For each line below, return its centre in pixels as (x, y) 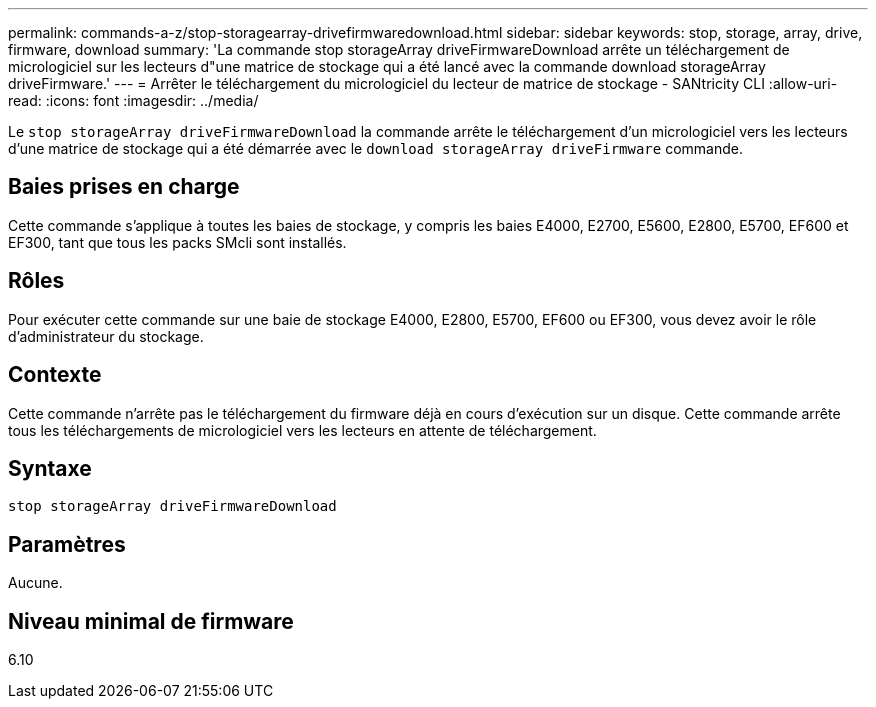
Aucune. (35, 583)
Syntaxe (50, 468)
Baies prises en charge (124, 187)
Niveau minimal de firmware (151, 621)
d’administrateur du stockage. (106, 336)
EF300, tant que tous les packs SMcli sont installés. (177, 242)
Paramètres (67, 544)
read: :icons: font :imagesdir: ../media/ (133, 100)
